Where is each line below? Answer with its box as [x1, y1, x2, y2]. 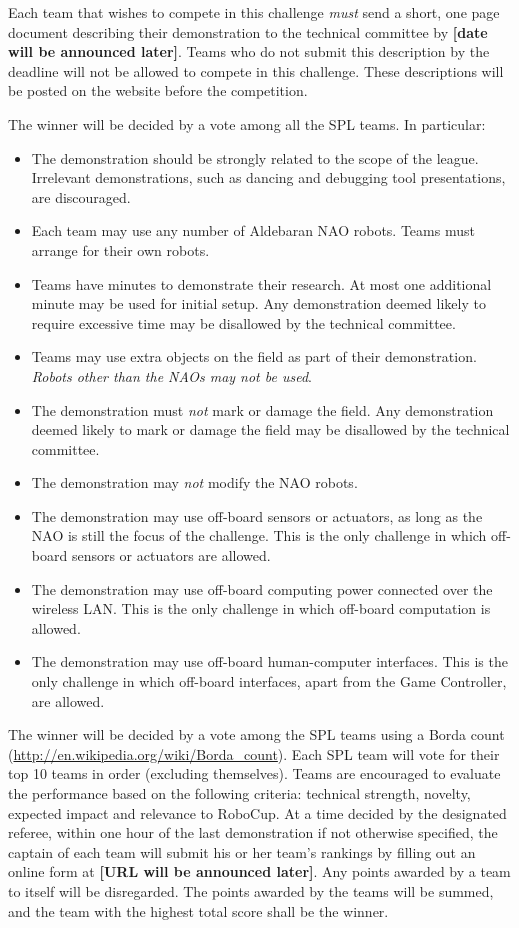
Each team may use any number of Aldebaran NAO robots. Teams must [31, 220, 475, 241]
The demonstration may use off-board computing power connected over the [31, 578, 493, 599]
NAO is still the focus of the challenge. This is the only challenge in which [31, 525, 487, 546]
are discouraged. [31, 186, 131, 207]
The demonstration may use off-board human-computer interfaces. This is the [31, 651, 508, 672]
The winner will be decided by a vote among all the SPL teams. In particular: [8, 113, 486, 134]
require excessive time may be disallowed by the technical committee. [31, 312, 456, 333]
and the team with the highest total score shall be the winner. [8, 900, 389, 921]
